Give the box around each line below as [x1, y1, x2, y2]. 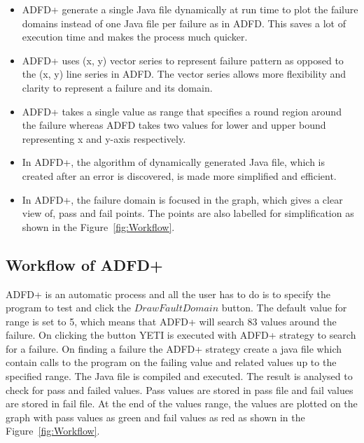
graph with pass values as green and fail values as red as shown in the [6, 409, 305, 424]
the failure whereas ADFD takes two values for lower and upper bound [22, 118, 326, 132]
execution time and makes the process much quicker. [22, 29, 248, 44]
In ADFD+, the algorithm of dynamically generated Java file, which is [22, 155, 325, 169]
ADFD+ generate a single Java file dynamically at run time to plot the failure [22, 2, 358, 16]
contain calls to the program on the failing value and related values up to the [6, 355, 337, 370]
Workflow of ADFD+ [6, 253, 163, 275]
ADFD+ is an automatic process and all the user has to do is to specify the [6, 286, 330, 301]
